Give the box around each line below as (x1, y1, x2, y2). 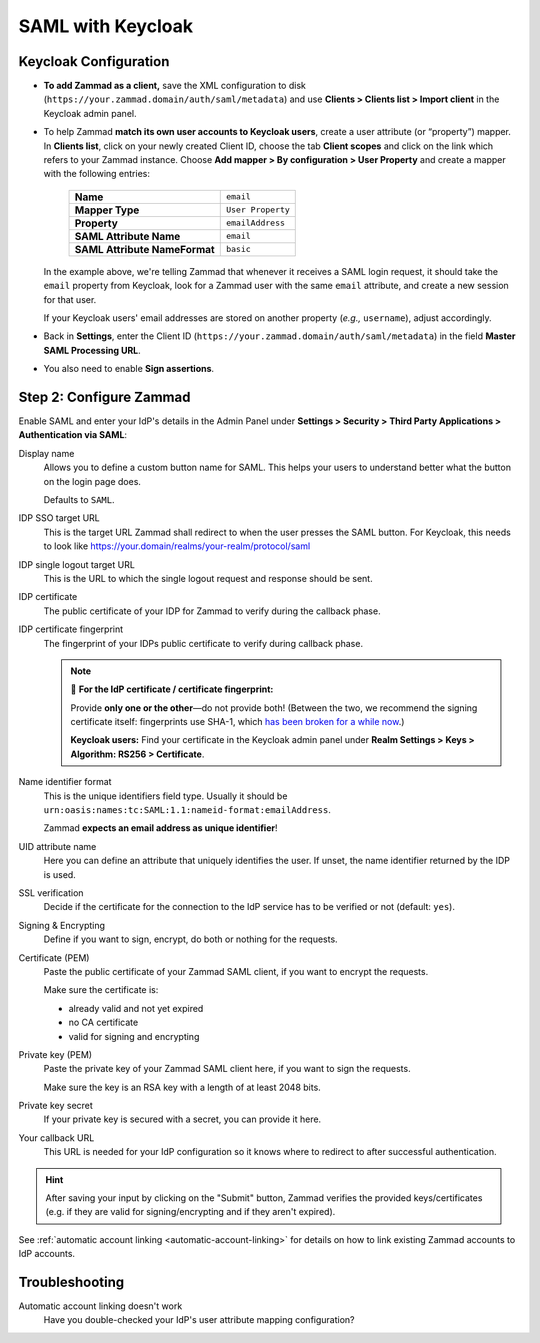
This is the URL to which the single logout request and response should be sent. (43, 572, 374, 584)
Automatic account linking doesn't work (18, 1300, 183, 1312)
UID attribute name (18, 840, 97, 852)
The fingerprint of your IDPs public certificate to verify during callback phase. (43, 637, 364, 649)
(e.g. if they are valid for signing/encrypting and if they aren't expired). (45, 1206, 336, 1218)
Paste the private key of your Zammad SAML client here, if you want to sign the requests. (43, 1063, 411, 1075)
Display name (18, 447, 75, 459)
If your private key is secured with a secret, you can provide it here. (43, 1113, 322, 1125)
